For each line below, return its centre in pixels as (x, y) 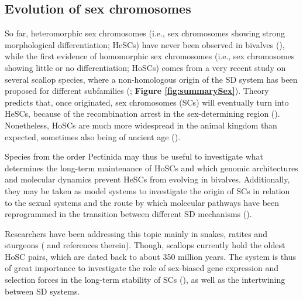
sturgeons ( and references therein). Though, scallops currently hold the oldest (145, 245)
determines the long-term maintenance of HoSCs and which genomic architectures (151, 168)
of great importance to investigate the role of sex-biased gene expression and (142, 268)
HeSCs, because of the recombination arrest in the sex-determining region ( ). (142, 114)
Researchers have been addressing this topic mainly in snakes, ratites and (136, 233)
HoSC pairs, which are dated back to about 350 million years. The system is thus (150, 256)
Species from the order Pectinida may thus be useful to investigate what (134, 156)
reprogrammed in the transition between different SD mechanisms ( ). (128, 214)
